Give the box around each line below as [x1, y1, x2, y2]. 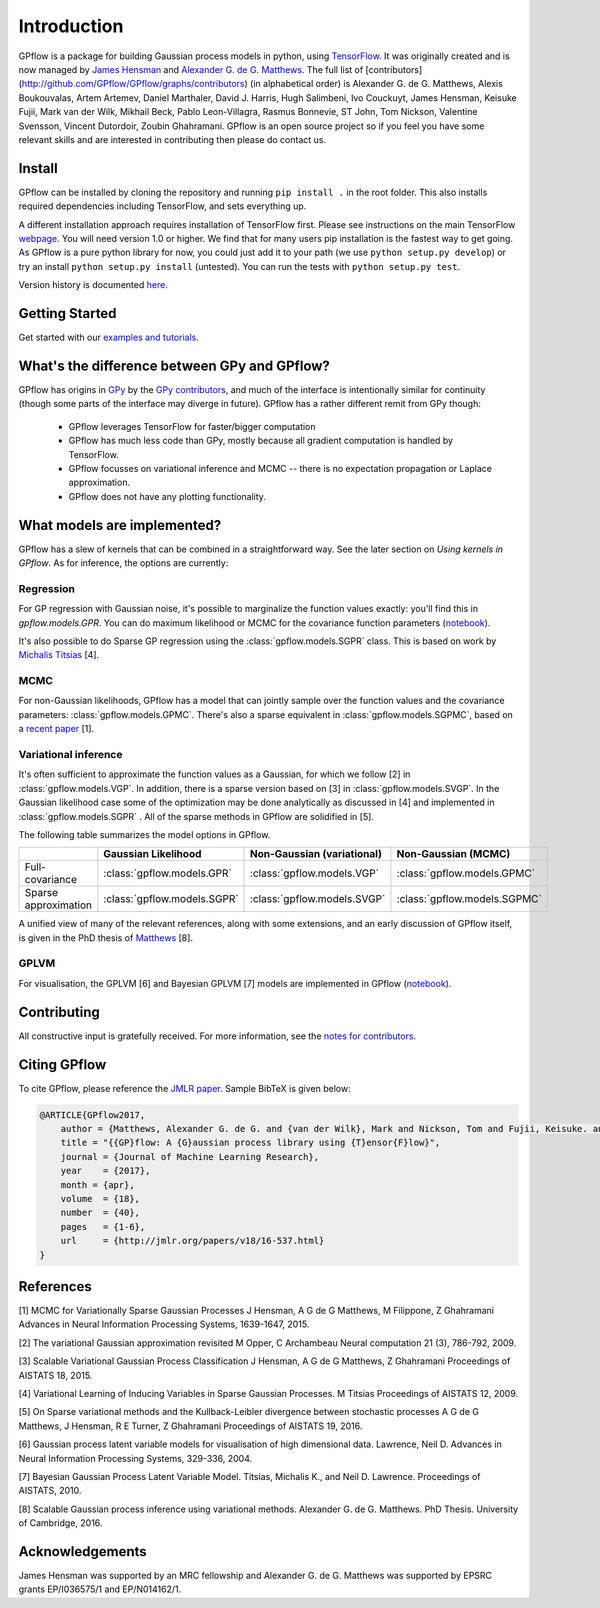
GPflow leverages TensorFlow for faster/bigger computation [68, 420, 316, 432]
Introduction [18, 15, 124, 37]
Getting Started [18, 305, 117, 322]
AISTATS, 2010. [18, 1485, 82, 1497]
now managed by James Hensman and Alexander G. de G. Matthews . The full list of [18, 63, 364, 75]
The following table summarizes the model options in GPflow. [18, 828, 271, 840]
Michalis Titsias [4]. [18, 649, 100, 661]
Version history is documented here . [18, 279, 169, 291]
